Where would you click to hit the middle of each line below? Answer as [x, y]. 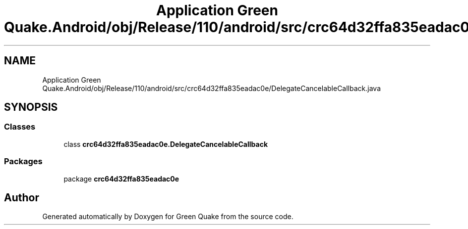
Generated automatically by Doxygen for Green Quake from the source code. [168, 217]
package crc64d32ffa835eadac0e [121, 179]
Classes [20, 127]
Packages [23, 161]
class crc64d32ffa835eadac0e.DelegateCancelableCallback [166, 144]
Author [22, 197]
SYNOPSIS [31, 107]
